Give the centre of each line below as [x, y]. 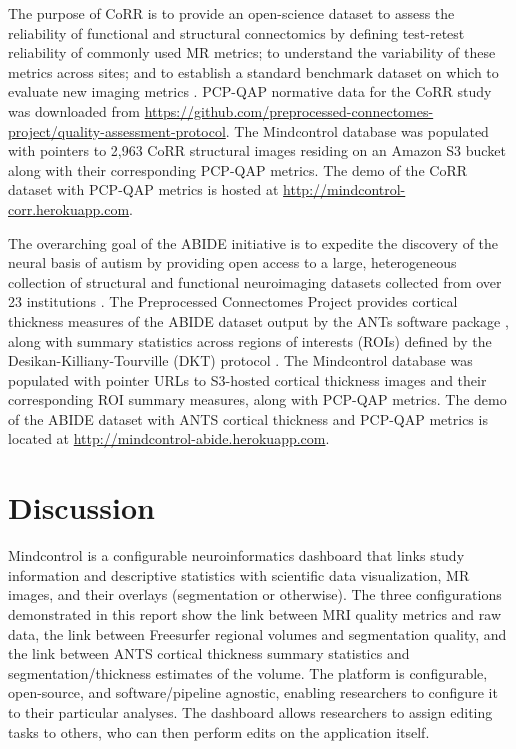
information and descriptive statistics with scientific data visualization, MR [239, 574]
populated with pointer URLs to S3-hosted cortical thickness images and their [247, 379]
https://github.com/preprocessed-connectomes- [289, 110]
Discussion [81, 507]
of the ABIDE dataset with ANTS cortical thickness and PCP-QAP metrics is [248, 418]
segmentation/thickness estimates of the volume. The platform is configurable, [248, 672]
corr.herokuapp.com [69, 208]
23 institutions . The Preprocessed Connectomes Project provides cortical [233, 301]
